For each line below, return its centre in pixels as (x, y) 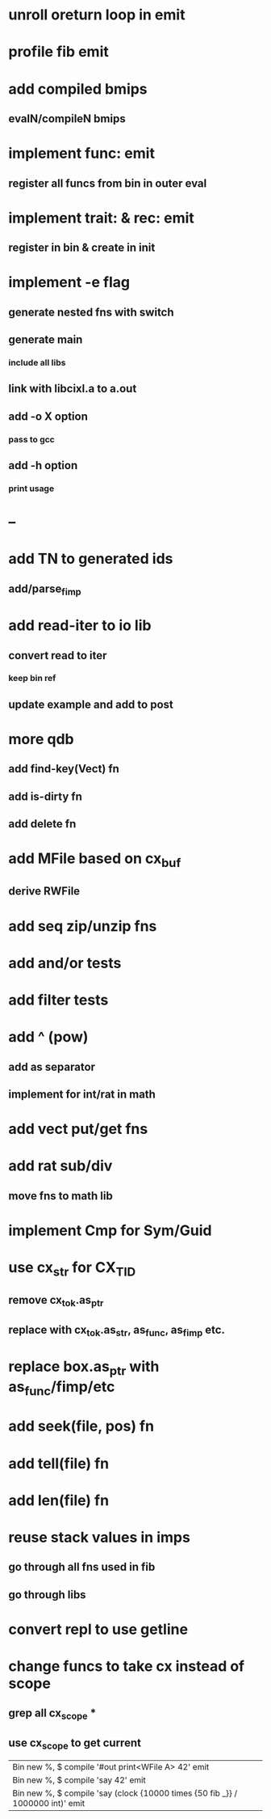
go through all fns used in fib (82, 1567)
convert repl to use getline (98, 1629)
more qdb (41, 740)
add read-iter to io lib (80, 626)
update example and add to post (91, 704)
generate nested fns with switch (92, 312)
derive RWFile (44, 891)
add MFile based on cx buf (95, 860)
